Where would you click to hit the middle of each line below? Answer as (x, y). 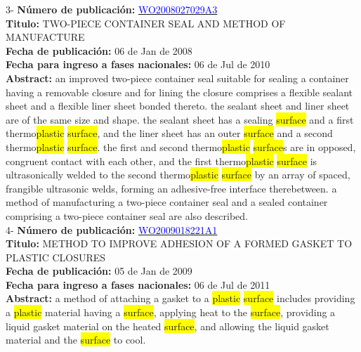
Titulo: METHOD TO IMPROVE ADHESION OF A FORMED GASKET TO (179, 243)
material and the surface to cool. (76, 340)
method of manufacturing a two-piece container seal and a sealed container (167, 202)
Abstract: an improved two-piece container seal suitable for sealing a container (177, 78)
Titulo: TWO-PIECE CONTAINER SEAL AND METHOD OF (146, 23)
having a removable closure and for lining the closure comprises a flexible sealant (179, 92)
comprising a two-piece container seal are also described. (127, 215)
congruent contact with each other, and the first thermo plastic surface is (162, 161)
